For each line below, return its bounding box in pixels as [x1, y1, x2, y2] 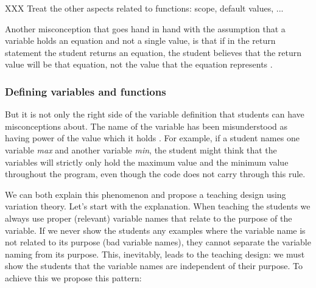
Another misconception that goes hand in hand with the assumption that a [5, 22, 286, 35]
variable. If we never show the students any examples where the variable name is [5, 223, 306, 236]
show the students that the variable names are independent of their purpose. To [5, 259, 303, 272]
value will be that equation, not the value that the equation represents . [5, 58, 273, 71]
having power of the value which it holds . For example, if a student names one [5, 132, 300, 144]
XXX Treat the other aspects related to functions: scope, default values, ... [5, 2, 284, 14]
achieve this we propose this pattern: [5, 271, 142, 284]
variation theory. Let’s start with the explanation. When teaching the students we [5, 200, 311, 212]
